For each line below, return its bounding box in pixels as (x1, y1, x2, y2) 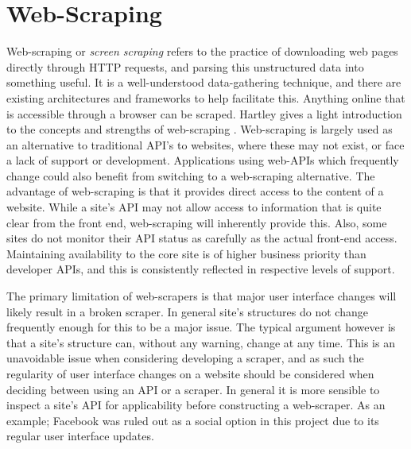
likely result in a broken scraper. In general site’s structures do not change (6, 303, 368, 319)
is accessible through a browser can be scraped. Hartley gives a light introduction (6, 105, 402, 122)
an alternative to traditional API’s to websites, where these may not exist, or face (6, 136, 405, 153)
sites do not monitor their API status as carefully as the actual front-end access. (6, 230, 397, 246)
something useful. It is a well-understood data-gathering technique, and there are (6, 74, 401, 91)
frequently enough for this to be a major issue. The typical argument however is (6, 319, 396, 335)
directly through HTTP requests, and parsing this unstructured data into (6, 58, 364, 75)
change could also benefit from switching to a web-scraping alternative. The (6, 167, 375, 184)
